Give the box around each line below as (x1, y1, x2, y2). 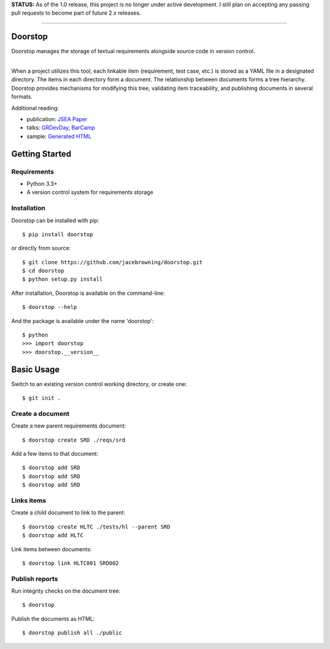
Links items (11, 496, 46, 505)
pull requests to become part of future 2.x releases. (11, 9, 141, 17)
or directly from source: (11, 245, 71, 252)
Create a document (11, 409, 70, 418)
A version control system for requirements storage (26, 188, 154, 196)
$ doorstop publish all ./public (22, 629, 122, 636)
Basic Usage (11, 364, 60, 374)
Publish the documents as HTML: (11, 615, 95, 622)
